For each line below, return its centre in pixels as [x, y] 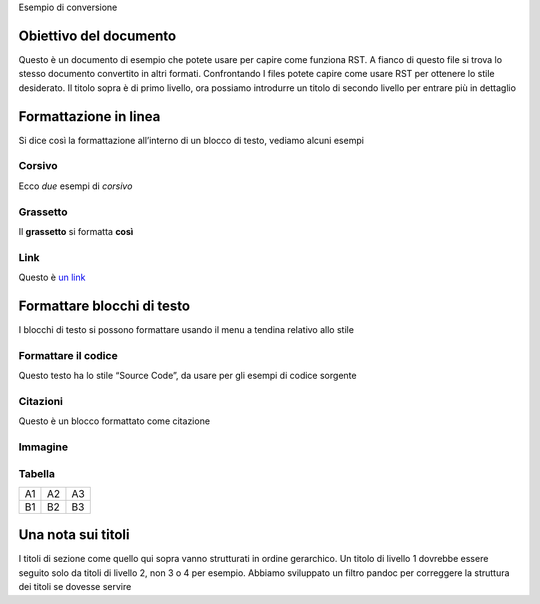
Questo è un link [52, 277]
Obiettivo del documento [97, 35]
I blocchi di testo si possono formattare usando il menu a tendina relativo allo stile [186, 329]
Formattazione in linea [89, 116]
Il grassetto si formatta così [76, 231]
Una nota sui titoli [74, 535]
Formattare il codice [68, 355]
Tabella [36, 473]
